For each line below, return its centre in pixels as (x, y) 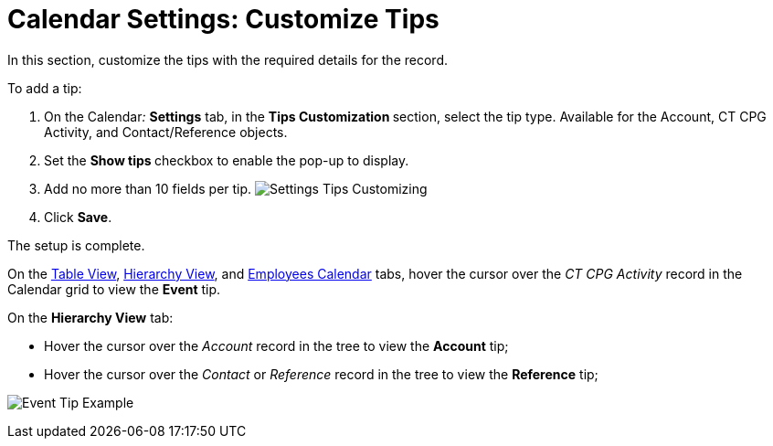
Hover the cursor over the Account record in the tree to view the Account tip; (276, 345)
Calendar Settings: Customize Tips (223, 19)
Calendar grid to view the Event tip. (114, 289)
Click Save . (78, 217)
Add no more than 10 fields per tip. (148, 188)
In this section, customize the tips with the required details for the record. (228, 59)
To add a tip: (45, 88)
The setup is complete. (76, 245)
